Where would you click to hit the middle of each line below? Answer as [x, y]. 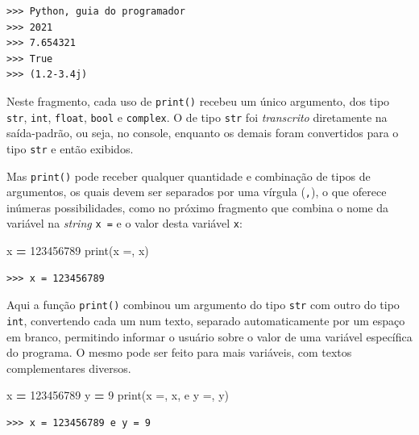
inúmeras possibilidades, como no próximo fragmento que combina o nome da [198, 207]
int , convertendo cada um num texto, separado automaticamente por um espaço [206, 320]
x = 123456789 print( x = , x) [78, 251]
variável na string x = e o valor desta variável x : [124, 223]
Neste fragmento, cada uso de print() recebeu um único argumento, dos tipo [198, 100]
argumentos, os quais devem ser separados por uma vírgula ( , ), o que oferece [197, 192]
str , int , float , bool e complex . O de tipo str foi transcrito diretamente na [197, 117]
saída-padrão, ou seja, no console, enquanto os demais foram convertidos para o [203, 133]
